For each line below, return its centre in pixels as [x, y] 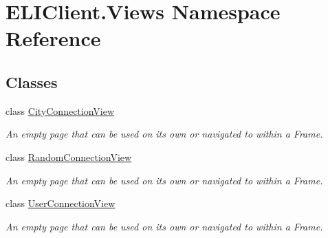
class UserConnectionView [61, 203]
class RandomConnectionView [69, 156]
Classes [32, 82]
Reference [53, 38]
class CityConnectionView [60, 110]
